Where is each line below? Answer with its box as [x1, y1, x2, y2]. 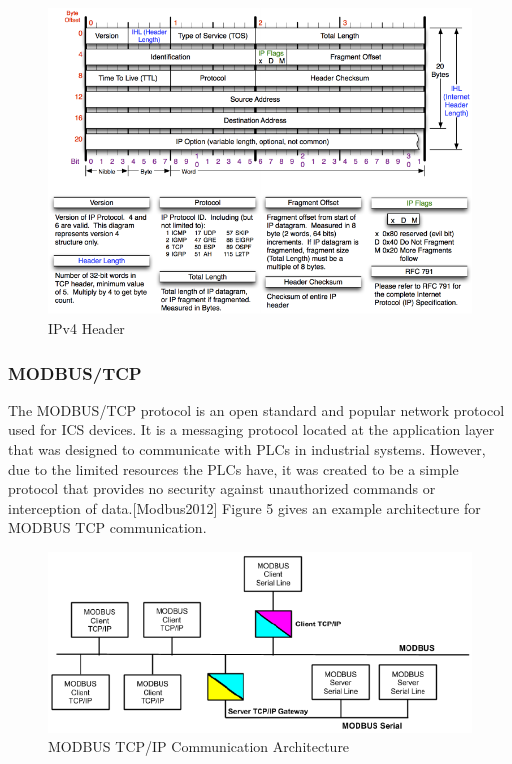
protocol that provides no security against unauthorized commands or [8, 478, 436, 499]
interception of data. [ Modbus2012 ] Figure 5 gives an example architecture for [8, 497, 481, 518]
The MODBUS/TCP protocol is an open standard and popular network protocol [8, 399, 505, 420]
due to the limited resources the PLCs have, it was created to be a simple [8, 458, 459, 479]
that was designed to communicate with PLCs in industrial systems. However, [8, 439, 486, 459]
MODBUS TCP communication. [8, 517, 207, 538]
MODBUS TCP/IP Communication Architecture [48, 736, 350, 757]
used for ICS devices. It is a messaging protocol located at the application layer [8, 419, 495, 440]
